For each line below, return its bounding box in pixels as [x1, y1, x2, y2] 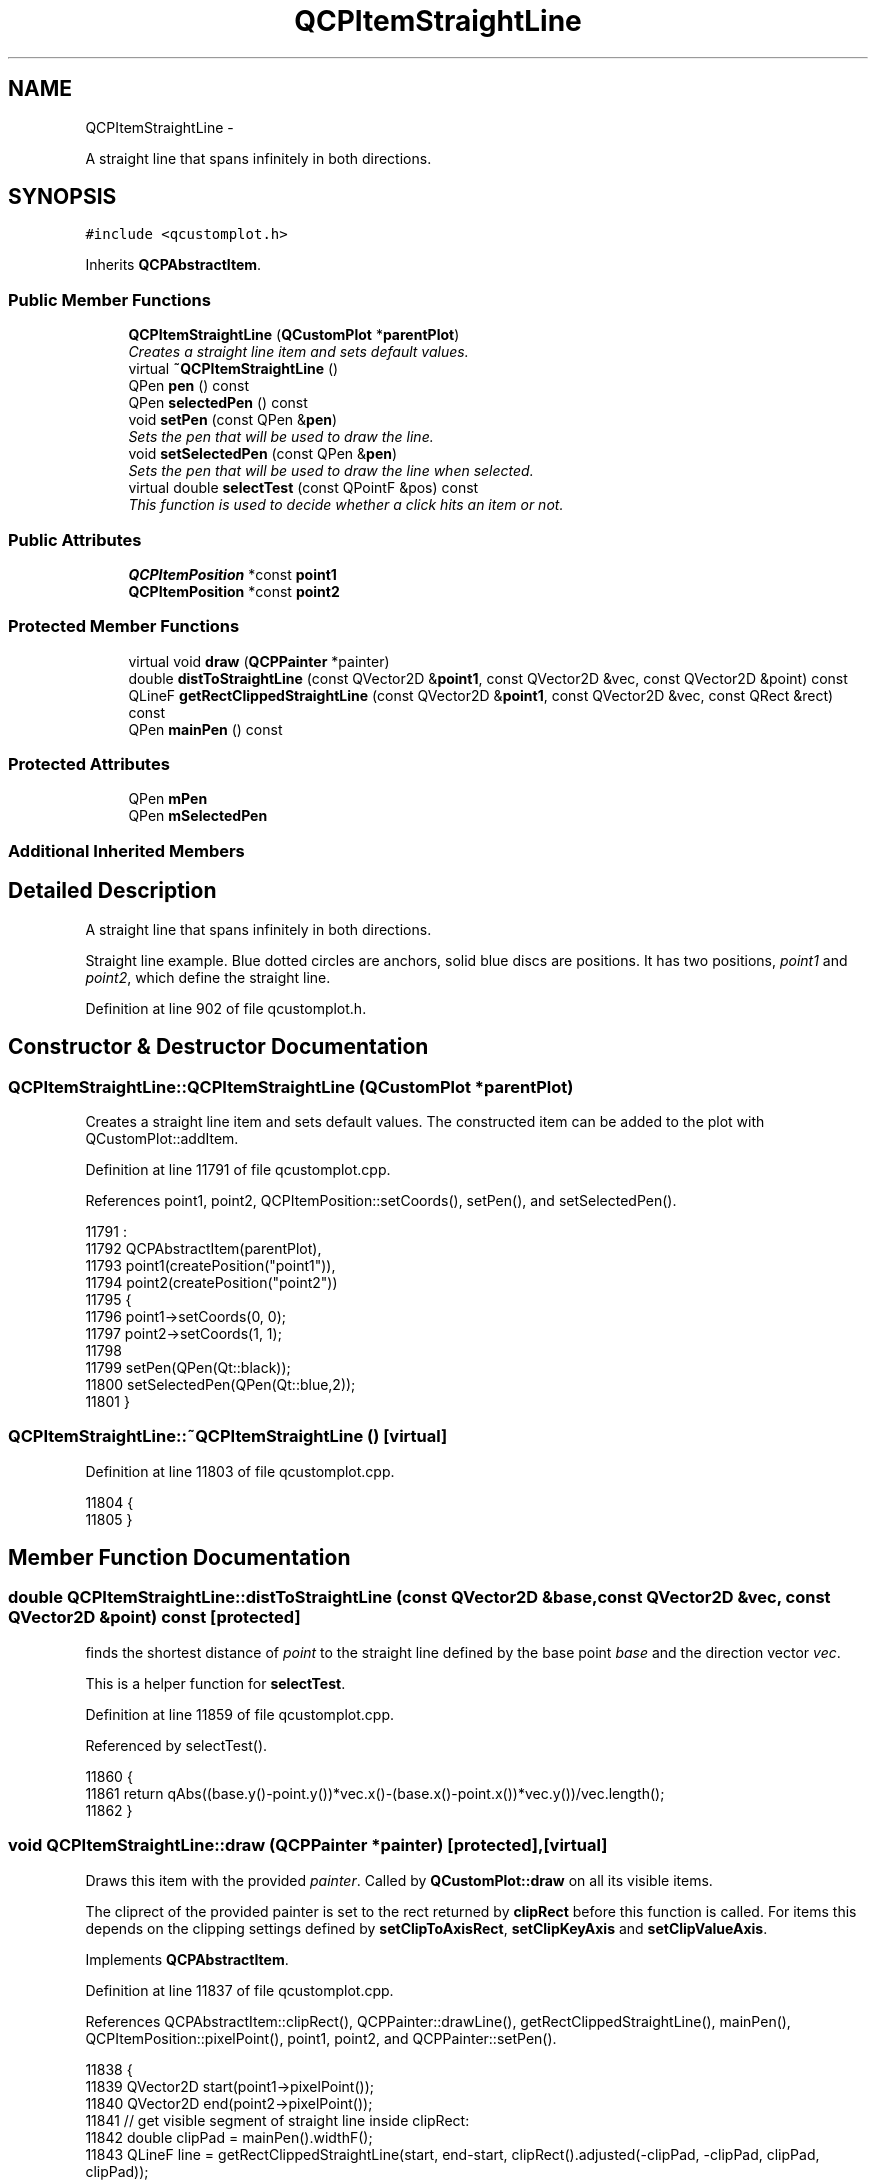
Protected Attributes [8, 754, 170, 775]
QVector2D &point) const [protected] [8, 1607, 301, 1628]
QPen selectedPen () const [128, 394, 308, 412]
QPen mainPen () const [128, 720, 283, 738]
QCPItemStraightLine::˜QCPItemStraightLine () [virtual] [8, 1426, 448, 1447]
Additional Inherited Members [8, 840, 245, 861]
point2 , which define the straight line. [85, 968, 331, 986]
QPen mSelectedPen [128, 807, 268, 825]
